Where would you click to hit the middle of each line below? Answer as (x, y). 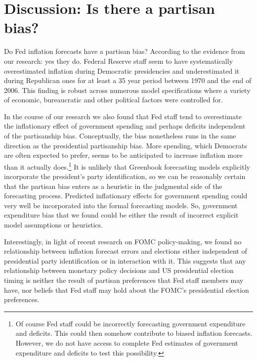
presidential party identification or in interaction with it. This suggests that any (125, 260)
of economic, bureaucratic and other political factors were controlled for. (113, 100)
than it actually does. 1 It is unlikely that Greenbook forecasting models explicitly (127, 166)
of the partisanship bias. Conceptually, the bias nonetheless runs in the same (120, 136)
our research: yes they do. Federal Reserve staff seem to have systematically (119, 61)
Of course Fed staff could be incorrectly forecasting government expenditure (130, 323)
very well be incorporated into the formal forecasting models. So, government (121, 205)
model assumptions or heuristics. (53, 225)
